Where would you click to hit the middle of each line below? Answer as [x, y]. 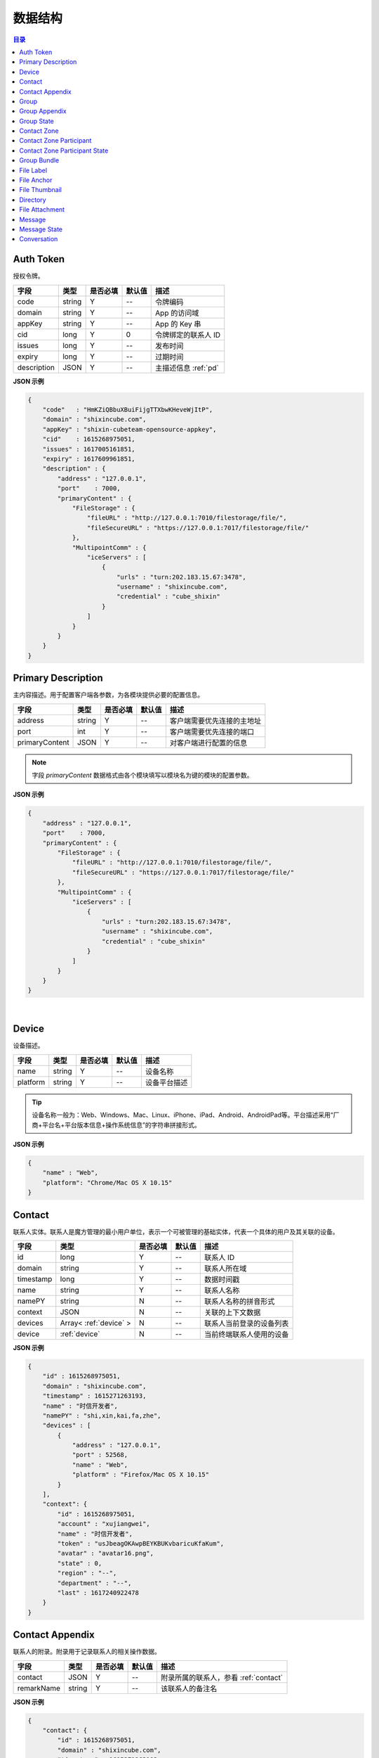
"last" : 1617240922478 [98, 1592]
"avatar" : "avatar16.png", [106, 1553]
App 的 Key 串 [178, 323]
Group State [36, 121]
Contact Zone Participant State [64, 150]
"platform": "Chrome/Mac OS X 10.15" [107, 1182]
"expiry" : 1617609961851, [89, 458]
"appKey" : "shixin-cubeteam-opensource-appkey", [129, 429]
